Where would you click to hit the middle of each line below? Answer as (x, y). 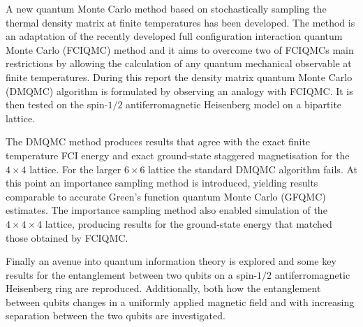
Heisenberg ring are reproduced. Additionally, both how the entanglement (163, 288)
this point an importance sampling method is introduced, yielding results (162, 183)
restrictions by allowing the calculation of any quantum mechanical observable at (179, 63)
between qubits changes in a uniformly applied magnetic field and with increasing (180, 301)
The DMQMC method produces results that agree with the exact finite (158, 141)
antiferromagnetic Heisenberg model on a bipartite (234, 104)
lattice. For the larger (75, 169)
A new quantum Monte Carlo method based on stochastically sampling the (166, 8)
